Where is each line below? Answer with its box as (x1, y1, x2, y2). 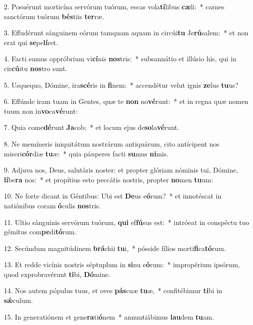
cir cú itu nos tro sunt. (4, 63, 67, 73)
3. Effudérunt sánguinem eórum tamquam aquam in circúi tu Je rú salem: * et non (4, 27, 249, 38)
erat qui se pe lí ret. (4, 37, 58, 47)
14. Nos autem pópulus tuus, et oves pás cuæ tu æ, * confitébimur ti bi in (4, 285, 222, 296)
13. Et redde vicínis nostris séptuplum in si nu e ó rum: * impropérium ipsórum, (4, 259, 240, 270)
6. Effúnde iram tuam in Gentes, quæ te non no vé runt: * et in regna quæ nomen (4, 96, 249, 106)
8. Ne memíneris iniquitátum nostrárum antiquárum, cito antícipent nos (4, 138, 220, 149)
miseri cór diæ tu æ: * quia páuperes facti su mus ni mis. (4, 148, 169, 158)
